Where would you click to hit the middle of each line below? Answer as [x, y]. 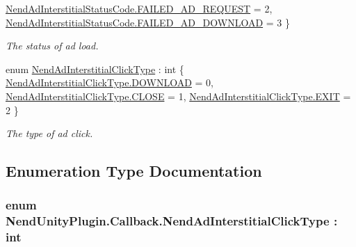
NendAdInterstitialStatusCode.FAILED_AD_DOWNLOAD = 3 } [148, 22]
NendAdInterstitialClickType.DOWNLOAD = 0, [110, 82]
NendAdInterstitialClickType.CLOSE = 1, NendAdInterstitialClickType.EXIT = [178, 96]
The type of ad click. [49, 133]
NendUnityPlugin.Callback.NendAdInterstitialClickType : [172, 221]
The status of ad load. [52, 46]
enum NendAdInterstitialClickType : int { [95, 69]
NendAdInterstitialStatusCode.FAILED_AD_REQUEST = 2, [139, 8]
